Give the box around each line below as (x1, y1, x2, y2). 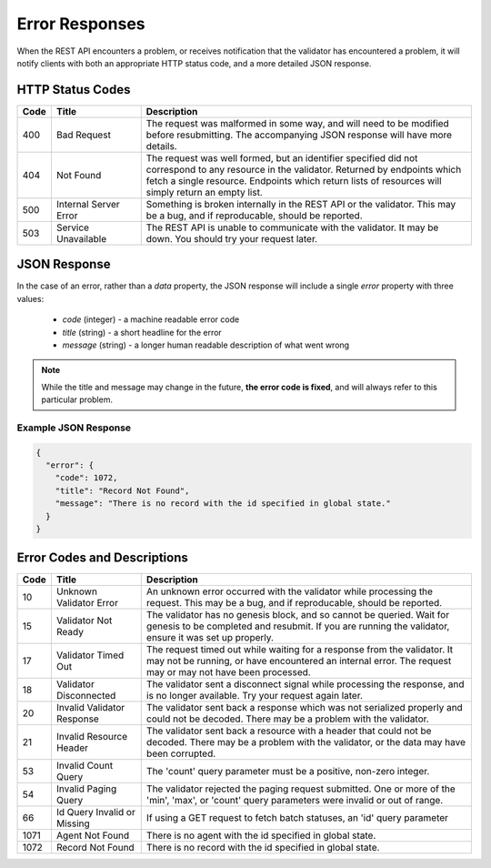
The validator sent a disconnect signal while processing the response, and (145, 678, 465, 691)
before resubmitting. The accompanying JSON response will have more (145, 128, 453, 141)
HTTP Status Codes (16, 82, 131, 97)
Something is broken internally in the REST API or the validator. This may (145, 197, 456, 210)
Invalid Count (55, 760, 114, 772)
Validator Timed (55, 649, 125, 661)
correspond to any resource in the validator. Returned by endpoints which (145, 163, 462, 176)
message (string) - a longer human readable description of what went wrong (62, 339, 350, 350)
